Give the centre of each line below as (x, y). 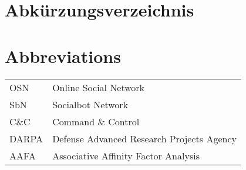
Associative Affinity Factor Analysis (126, 155)
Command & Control (96, 121)
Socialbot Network (90, 104)
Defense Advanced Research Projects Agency (144, 138)
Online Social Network (99, 87)
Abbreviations (63, 56)
